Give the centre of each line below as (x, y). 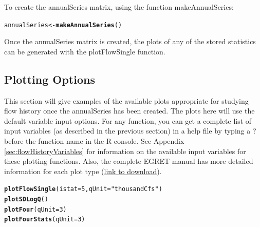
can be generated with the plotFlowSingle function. (85, 51)
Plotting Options (50, 79)
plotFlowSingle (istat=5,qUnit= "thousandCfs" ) (83, 189)
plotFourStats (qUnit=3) (45, 220)
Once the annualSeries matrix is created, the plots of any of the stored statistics (130, 41)
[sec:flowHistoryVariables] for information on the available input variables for (125, 151)
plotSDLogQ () (26, 200)
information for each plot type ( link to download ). (83, 171)
